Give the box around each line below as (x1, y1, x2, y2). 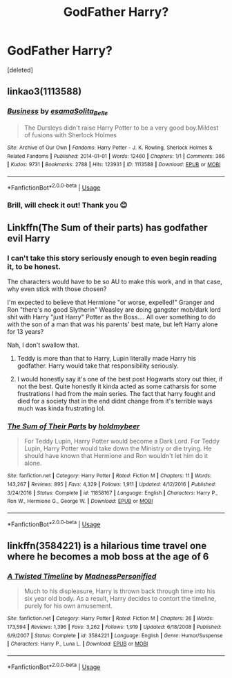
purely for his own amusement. (23, 601, 113, 610)
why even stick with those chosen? (7, 285, 107, 293)
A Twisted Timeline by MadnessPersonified (7, 572, 157, 581)
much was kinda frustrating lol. (17, 404, 106, 412)
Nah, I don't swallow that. (7, 341, 79, 349)
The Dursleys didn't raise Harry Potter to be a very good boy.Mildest (23, 123, 219, 132)
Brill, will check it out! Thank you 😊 (7, 201, 128, 210)
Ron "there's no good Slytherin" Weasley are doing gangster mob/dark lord (7, 306, 221, 314)
